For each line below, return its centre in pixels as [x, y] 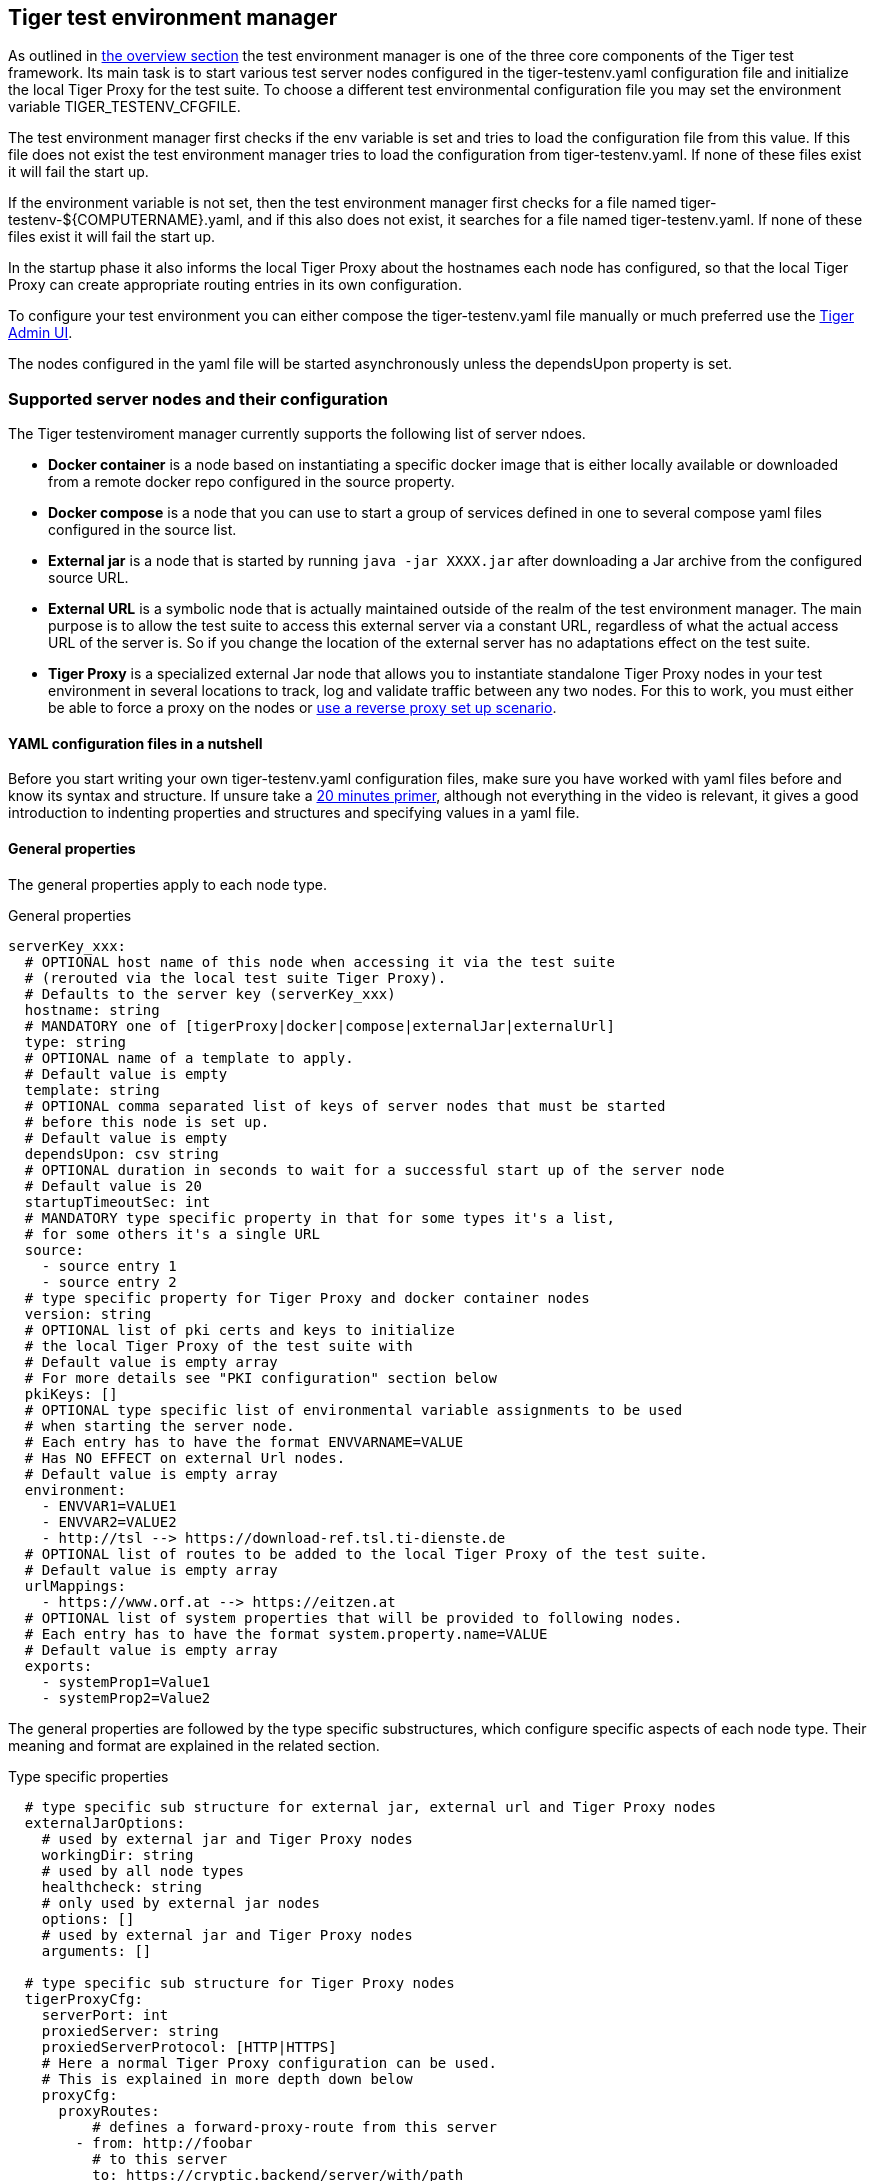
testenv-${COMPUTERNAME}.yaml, [126, 220]
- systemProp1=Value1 [126, 1681]
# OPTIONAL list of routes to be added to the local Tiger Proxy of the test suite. [366, 1553]
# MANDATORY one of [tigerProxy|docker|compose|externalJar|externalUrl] [319, 1025]
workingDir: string [117, 1854]
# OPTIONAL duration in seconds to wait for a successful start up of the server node [374, 1169]
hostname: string [92, 1009]
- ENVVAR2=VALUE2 [109, 1521]
